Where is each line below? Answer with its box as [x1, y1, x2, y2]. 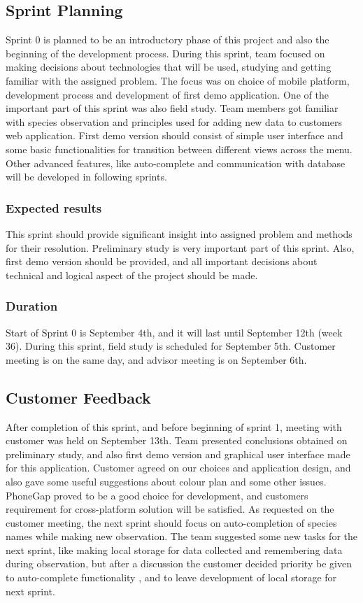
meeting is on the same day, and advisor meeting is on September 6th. [6, 352, 307, 367]
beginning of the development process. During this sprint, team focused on [6, 45, 325, 60]
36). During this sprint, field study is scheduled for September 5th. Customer [6, 339, 336, 353]
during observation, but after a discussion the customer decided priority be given [6, 556, 352, 571]
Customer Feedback [6, 386, 151, 408]
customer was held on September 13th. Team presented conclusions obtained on [6, 433, 348, 448]
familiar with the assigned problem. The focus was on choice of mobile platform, [6, 73, 350, 87]
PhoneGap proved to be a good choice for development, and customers [6, 488, 308, 502]
